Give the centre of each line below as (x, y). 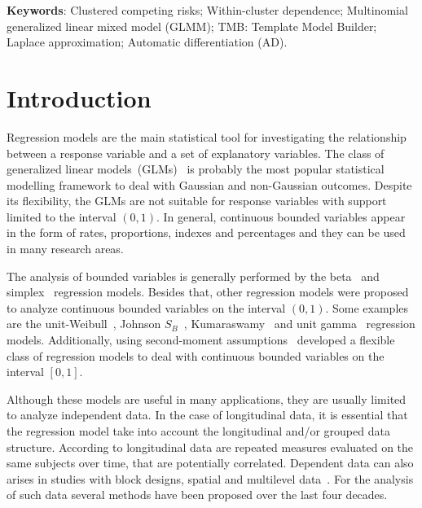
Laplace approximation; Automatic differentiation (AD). (147, 42)
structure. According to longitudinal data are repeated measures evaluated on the (210, 447)
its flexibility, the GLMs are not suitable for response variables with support (197, 201)
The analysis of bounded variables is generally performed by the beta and (193, 276)
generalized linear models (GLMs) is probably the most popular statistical (196, 169)
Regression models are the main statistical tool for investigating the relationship (207, 136)
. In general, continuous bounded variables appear (281, 216)
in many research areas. (65, 249)
